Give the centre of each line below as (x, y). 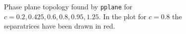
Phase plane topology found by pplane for (68, 6)
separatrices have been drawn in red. (60, 26)
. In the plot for (123, 16)
